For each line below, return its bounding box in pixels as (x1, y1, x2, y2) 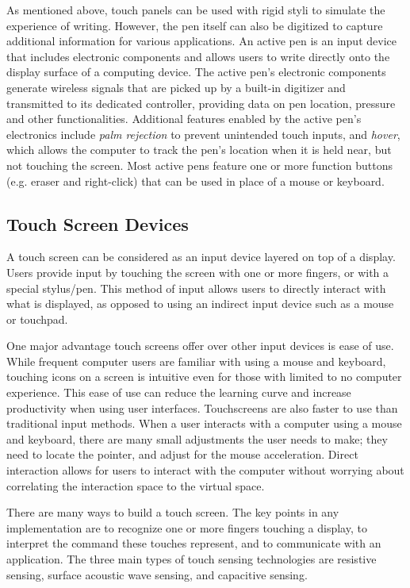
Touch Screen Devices (6, 211, 189, 236)
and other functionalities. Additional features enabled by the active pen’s (6, 110, 362, 127)
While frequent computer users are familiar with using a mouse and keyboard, (6, 352, 386, 369)
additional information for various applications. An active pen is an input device (6, 33, 397, 49)
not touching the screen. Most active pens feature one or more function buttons (6, 156, 393, 173)
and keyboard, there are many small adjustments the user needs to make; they (6, 430, 388, 447)
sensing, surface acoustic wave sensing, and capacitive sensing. (6, 566, 308, 582)
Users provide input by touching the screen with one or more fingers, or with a (6, 263, 389, 280)
